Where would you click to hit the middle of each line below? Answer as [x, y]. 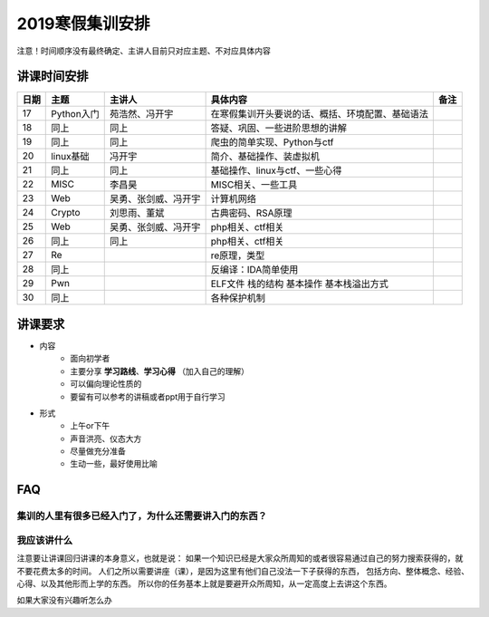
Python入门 [75, 114]
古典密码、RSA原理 [251, 213]
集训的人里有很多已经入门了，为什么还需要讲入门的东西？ [142, 516]
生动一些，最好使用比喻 [114, 464]
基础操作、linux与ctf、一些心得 [276, 170]
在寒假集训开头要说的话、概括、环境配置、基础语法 [320, 114]
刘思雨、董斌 [137, 213]
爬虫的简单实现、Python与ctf [272, 142]
